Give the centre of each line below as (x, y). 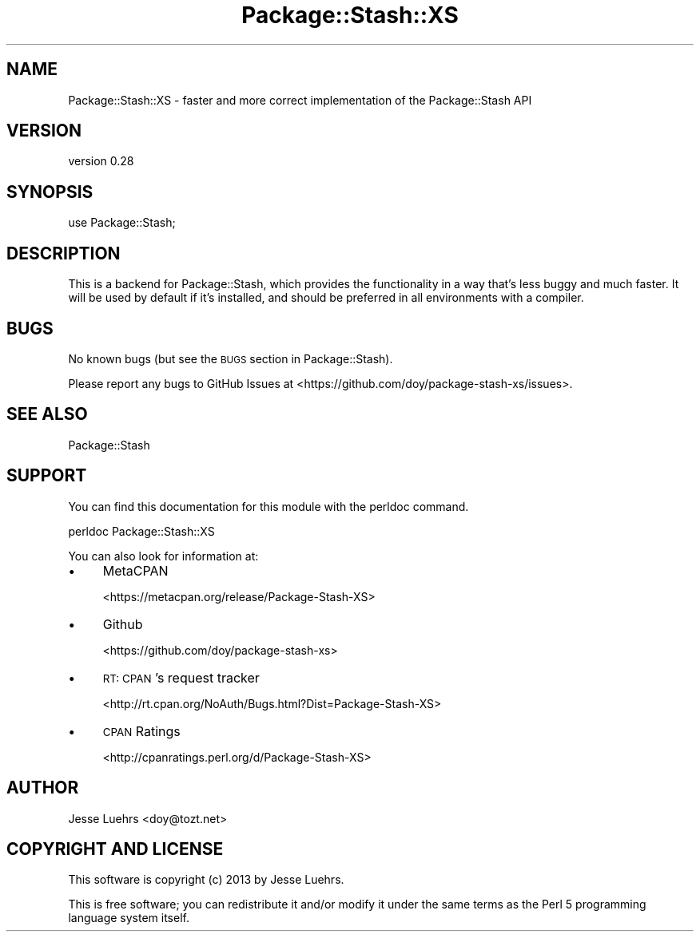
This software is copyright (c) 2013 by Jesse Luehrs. (206, 880)
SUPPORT (47, 476)
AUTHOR (43, 788)
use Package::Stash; (122, 223)
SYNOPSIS (50, 192)
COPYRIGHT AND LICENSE (115, 849)
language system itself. (129, 918)
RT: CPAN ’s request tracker (181, 677)
